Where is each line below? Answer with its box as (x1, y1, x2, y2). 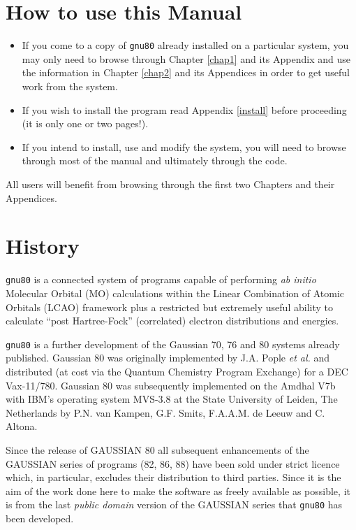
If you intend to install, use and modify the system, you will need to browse (22, 139, 346, 154)
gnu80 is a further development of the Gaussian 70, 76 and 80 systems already (6, 336, 340, 351)
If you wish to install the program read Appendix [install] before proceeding (22, 102, 347, 117)
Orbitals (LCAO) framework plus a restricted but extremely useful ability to (6, 299, 333, 314)
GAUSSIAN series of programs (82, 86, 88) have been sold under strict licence (6, 456, 340, 471)
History (6, 231, 80, 260)
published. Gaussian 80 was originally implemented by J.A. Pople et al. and (6, 350, 330, 365)
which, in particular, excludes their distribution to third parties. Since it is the (6, 470, 341, 485)
